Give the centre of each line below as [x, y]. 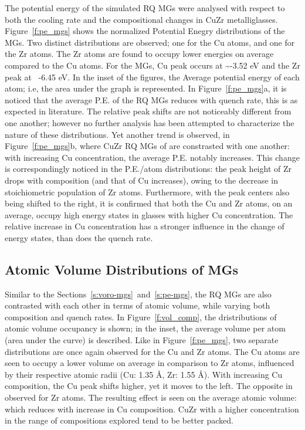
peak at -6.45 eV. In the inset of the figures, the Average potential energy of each [152, 77]
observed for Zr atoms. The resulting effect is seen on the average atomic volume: [151, 397]
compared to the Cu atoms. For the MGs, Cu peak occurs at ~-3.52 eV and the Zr [152, 65]
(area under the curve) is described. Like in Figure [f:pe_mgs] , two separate [142, 340]
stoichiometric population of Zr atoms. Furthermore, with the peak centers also [147, 192]
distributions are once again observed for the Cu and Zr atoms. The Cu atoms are [152, 351]
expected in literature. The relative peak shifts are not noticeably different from [148, 111]
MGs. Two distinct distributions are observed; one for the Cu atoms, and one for [150, 42]
